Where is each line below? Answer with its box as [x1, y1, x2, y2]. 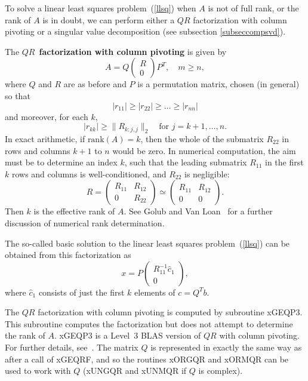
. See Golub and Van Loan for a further [124, 205, 273, 217]
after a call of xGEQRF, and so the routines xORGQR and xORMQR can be [5, 352, 289, 365]
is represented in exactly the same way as [150, 341, 302, 354]
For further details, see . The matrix [5, 341, 138, 354]
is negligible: [184, 167, 230, 180]
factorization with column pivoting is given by [39, 45, 227, 57]
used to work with [5, 364, 71, 377]
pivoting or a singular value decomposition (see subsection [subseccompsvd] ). [5, 25, 286, 38]
